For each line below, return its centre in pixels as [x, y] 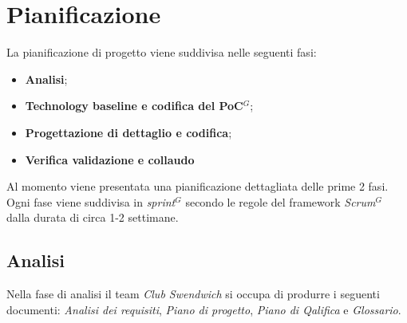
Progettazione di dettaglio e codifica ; [128, 132]
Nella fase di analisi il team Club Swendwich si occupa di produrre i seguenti [193, 294]
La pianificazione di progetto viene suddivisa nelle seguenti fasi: [162, 52]
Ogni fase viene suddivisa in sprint [91, 201]
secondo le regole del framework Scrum [281, 201]
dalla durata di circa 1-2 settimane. [93, 217]
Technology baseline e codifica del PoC [134, 106]
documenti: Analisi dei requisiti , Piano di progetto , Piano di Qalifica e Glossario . [204, 309]
